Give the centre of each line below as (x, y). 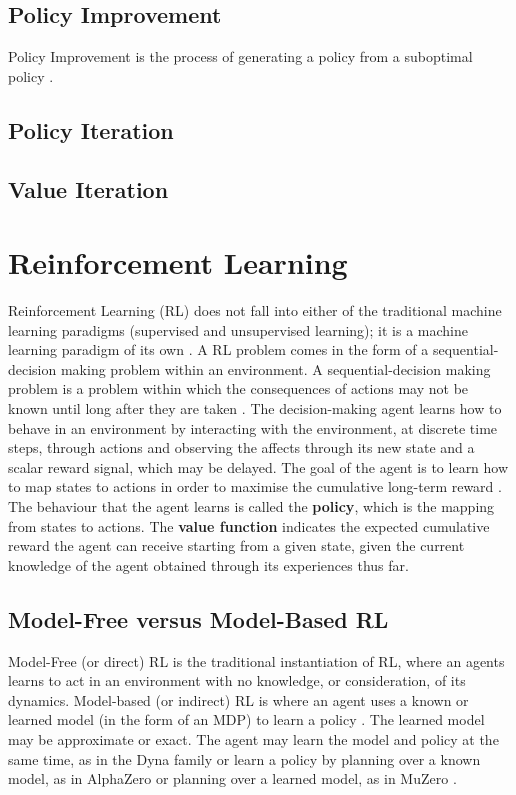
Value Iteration (88, 188)
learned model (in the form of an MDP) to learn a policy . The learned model (246, 719)
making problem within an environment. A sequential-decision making (275, 368)
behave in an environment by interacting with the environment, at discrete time (253, 427)
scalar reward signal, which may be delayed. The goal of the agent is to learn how (258, 466)
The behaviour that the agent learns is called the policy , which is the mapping (251, 506)
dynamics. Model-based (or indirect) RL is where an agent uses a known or (238, 699)
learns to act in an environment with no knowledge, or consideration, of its (237, 680)
